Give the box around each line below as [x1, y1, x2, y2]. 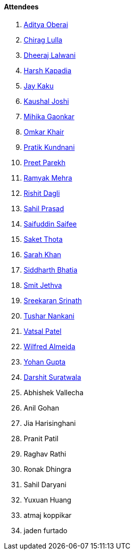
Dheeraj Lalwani [24, 50, 76, 59]
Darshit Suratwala [24, 372, 81, 381]
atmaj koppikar [24, 510, 72, 519]
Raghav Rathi [24, 449, 67, 458]
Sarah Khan [24, 250, 62, 259]
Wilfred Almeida [24, 342, 75, 351]
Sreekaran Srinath [24, 296, 82, 305]
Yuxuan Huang [24, 495, 71, 504]
